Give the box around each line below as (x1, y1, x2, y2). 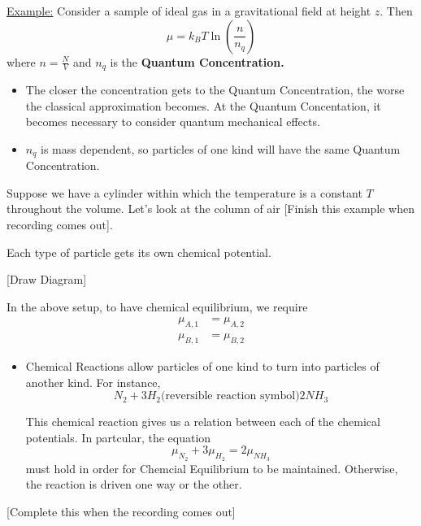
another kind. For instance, (25, 373, 161, 390)
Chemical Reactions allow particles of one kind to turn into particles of (25, 358, 380, 375)
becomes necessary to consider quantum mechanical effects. (25, 113, 320, 130)
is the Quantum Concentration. (110, 53, 284, 70)
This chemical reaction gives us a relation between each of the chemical (25, 413, 380, 430)
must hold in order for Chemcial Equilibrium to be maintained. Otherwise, (25, 459, 398, 476)
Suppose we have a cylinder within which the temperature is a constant (7, 184, 362, 201)
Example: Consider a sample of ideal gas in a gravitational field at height (7, 2, 371, 19)
